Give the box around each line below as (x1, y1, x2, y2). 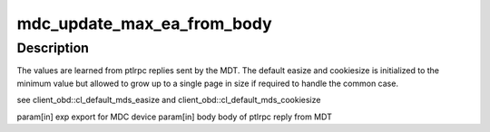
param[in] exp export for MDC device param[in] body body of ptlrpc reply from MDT (16, 111, 333, 122)
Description (16, 40, 90, 56)
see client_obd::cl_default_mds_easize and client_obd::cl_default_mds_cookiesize (16, 95, 321, 106)
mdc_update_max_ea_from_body (16, 14, 272, 33)
